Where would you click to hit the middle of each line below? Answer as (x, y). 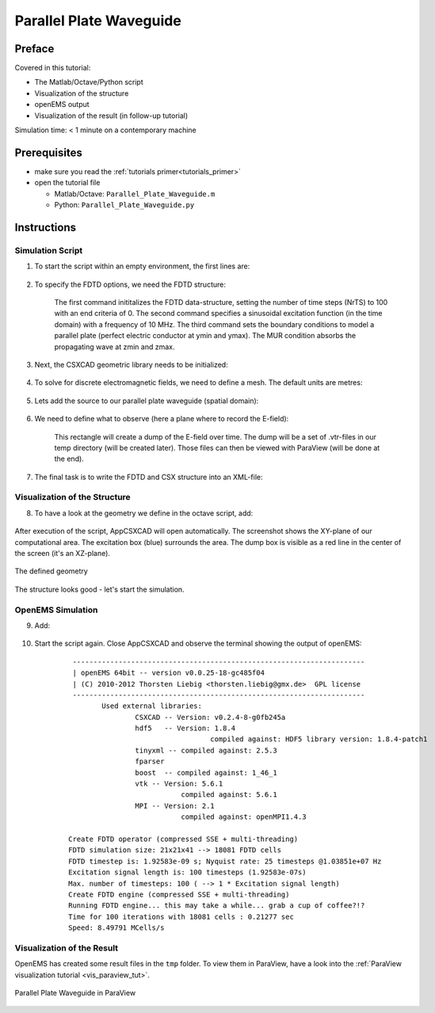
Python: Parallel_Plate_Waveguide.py (124, 205)
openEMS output (62, 105)
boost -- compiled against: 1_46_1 (206, 773)
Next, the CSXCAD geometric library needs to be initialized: (132, 364)
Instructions (46, 227)
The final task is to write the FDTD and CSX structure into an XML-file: (149, 477)
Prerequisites (48, 152)
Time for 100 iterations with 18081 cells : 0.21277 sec (181, 916)
